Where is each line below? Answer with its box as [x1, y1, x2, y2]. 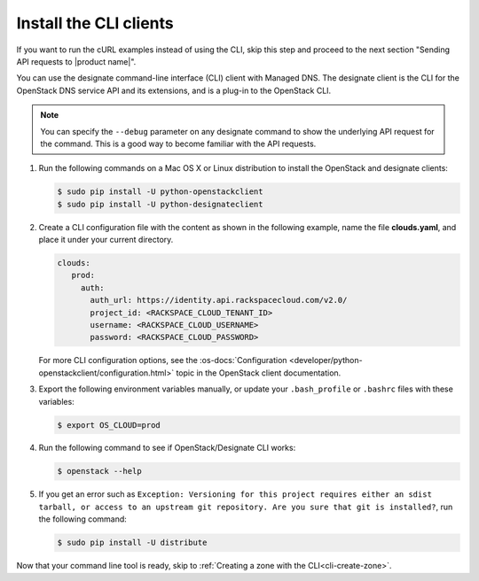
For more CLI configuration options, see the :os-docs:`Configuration [38, 355, 287, 366]
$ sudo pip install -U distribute [57, 538, 208, 548]
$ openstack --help [57, 466, 142, 476]
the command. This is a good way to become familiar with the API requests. [40, 138, 317, 149]
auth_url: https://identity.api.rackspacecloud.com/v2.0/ [90, 295, 348, 306]
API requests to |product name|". [16, 56, 137, 66]
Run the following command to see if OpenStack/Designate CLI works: [38, 443, 296, 453]
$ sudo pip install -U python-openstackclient [57, 187, 263, 197]
